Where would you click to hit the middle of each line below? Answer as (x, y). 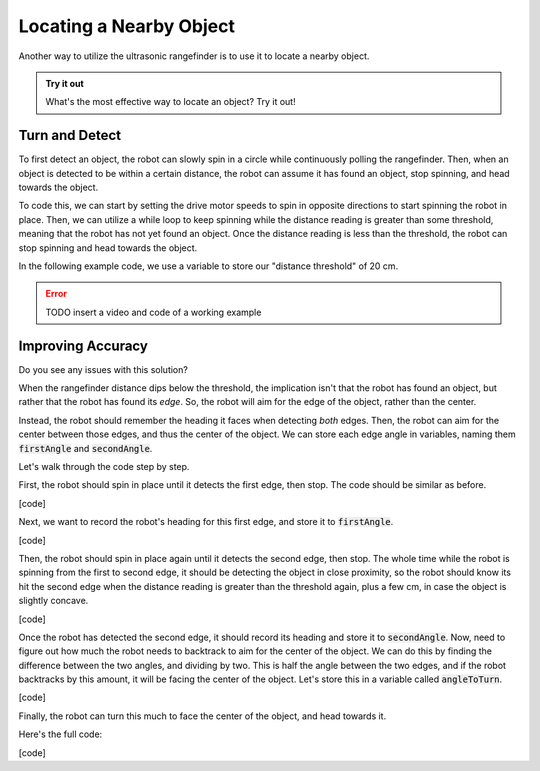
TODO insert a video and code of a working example (153, 312)
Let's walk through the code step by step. (104, 466)
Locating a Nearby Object (126, 26)
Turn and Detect (70, 135)
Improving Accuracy (83, 345)
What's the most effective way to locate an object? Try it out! (170, 102)
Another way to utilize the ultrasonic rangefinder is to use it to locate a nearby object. (194, 56)
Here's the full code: (60, 734)
